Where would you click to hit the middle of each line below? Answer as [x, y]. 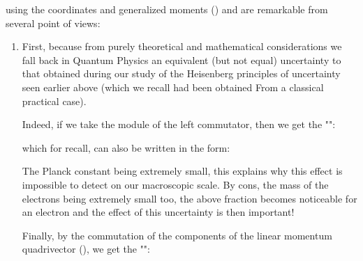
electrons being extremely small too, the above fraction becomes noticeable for [190, 198]
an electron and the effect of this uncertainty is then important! [158, 212]
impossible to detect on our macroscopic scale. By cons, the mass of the [175, 184]
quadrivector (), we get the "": [86, 249]
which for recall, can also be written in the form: [126, 147]
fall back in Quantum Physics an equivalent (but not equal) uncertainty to [181, 60]
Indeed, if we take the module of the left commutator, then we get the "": [179, 124]
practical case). [54, 101]
